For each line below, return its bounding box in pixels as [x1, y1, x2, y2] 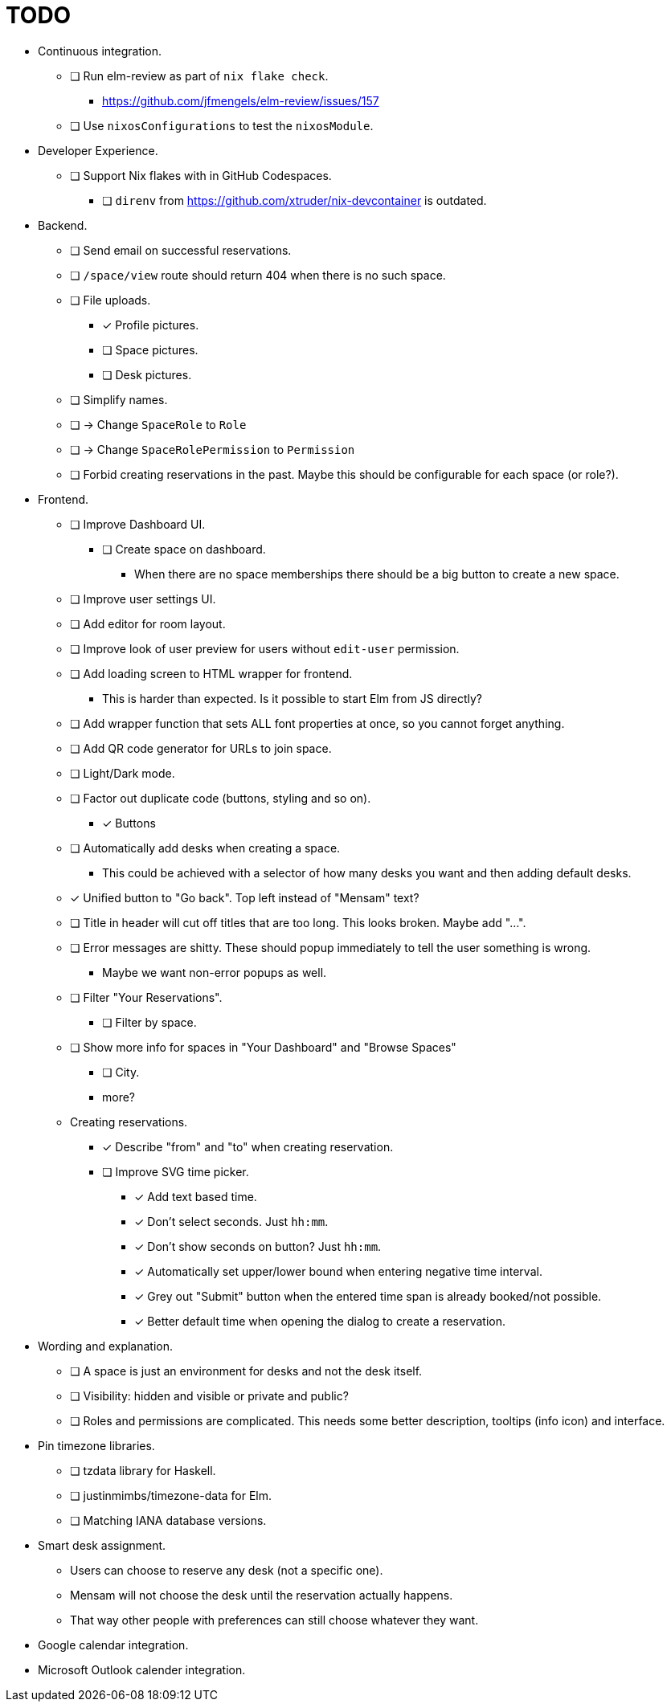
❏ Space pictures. [102, 342, 198, 357]
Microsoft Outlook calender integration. [38, 1662, 246, 1677]
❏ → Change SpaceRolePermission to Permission [70, 442, 355, 456]
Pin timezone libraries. [38, 1438, 155, 1453]
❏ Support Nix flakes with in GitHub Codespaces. [70, 168, 332, 182]
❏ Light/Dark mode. [70, 766, 175, 780]
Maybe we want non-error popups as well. [102, 965, 327, 979]
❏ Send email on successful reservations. [70, 243, 292, 257]
